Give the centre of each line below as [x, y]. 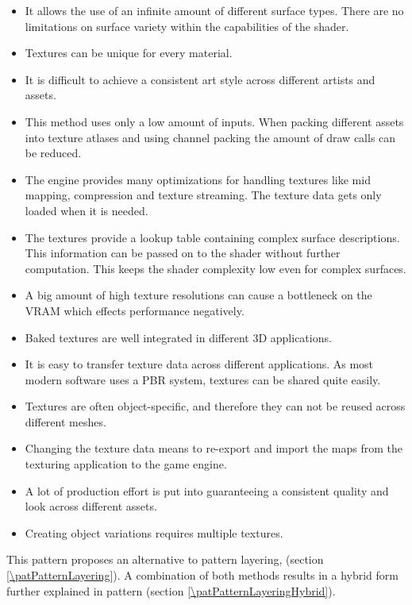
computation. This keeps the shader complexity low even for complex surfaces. [216, 268]
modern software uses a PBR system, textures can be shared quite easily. [203, 379]
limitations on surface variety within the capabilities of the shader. [187, 26]
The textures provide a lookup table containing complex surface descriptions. [212, 237]
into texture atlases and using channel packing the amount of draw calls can [210, 137]
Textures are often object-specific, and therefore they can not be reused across [215, 406]
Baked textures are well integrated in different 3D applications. [178, 337]
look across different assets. [91, 506]
